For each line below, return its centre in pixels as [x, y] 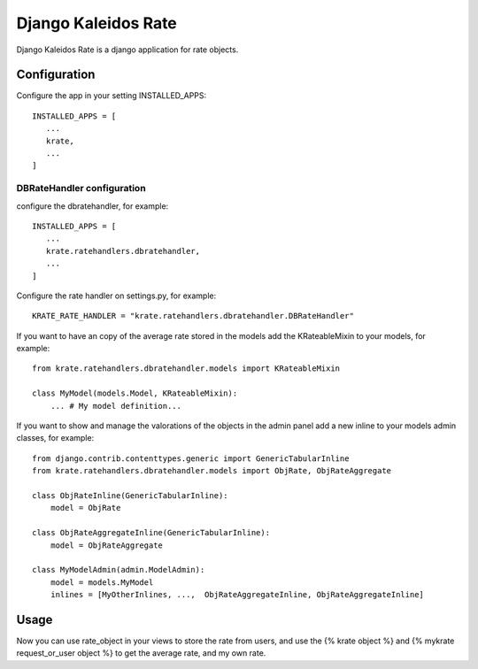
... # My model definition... [116, 406]
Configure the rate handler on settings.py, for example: [116, 296]
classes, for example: [55, 438]
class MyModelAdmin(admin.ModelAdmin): [119, 570]
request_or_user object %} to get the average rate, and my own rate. [141, 653]
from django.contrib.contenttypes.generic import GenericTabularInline [191, 458]
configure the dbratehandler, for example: [93, 206]
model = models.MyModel [102, 582]
